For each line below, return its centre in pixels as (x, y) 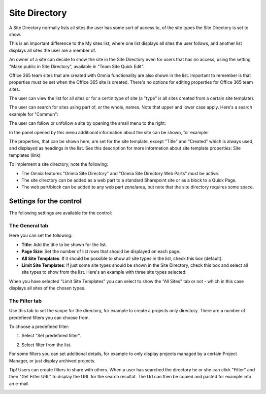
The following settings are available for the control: (61, 213)
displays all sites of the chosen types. (47, 288)
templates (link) (25, 155)
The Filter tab (25, 301)
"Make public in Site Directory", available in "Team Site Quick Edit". (77, 66)
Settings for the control (46, 201)
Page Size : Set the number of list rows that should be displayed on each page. (101, 251)
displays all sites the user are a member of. (52, 50)
